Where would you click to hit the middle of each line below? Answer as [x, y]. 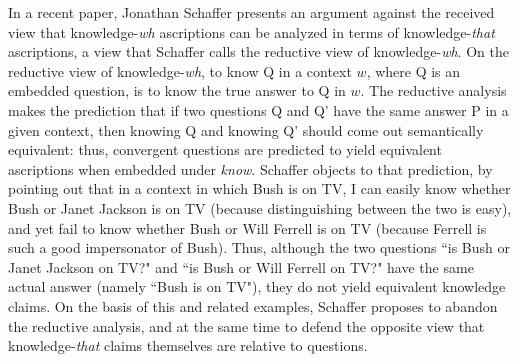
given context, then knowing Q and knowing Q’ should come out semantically [246, 129]
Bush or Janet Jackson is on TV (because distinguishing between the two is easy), [260, 207]
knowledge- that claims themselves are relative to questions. [188, 345]
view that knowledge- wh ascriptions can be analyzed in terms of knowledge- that [251, 31]
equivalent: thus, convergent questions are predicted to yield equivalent [225, 149]
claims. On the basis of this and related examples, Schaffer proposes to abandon [253, 305]
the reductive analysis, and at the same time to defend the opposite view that [246, 325]
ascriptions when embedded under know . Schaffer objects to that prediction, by [250, 168]
